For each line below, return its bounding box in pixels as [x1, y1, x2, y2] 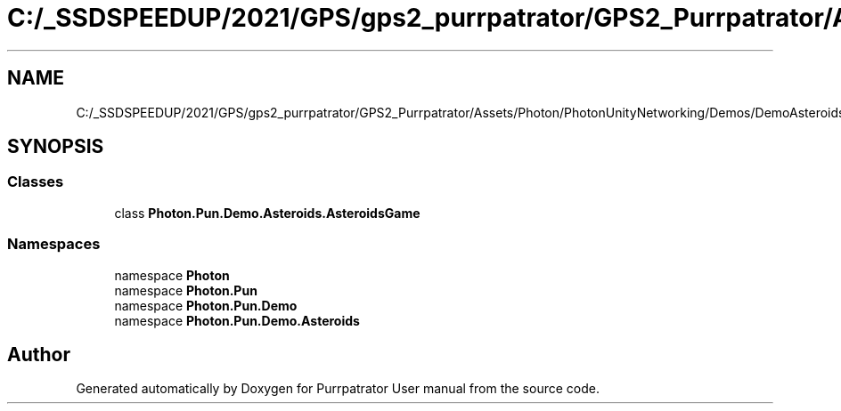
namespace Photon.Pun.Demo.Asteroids [114, 312, 360, 328]
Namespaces [7, 235, 101, 254]
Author [7, 342, 70, 366]
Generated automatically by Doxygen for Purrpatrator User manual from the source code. [76, 381, 600, 397]
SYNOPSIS [7, 135, 104, 158]
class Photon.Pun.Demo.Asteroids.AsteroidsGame [114, 205, 420, 221]
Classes [7, 173, 64, 191]
